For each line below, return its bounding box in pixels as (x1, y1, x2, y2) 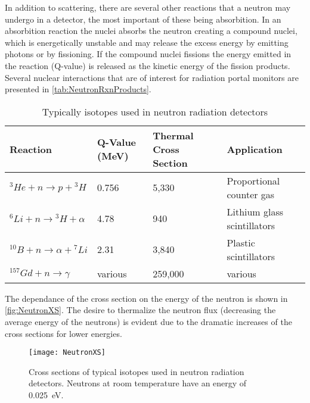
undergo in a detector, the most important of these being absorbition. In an (5, 13, 281, 25)
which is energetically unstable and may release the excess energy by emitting (5, 36, 289, 48)
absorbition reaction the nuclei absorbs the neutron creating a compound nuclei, (5, 24, 297, 37)
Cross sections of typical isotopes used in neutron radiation (29, 365, 244, 377)
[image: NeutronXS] (29, 348, 106, 357)
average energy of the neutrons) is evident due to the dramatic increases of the (5, 315, 292, 327)
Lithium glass (227, 204, 284, 218)
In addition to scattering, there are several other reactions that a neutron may (5, 1, 291, 13)
